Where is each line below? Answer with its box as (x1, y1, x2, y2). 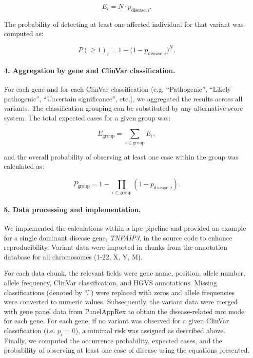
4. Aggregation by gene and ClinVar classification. (4, 65, 175, 75)
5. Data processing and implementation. (4, 204, 141, 214)
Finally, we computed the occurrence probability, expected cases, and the (4, 335, 222, 345)
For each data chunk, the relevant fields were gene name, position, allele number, (4, 268, 245, 278)
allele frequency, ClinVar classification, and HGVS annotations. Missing (4, 278, 217, 288)
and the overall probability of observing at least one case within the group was (4, 151, 239, 161)
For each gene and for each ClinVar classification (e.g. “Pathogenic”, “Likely (4, 84, 231, 94)
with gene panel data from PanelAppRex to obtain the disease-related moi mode (4, 306, 245, 316)
